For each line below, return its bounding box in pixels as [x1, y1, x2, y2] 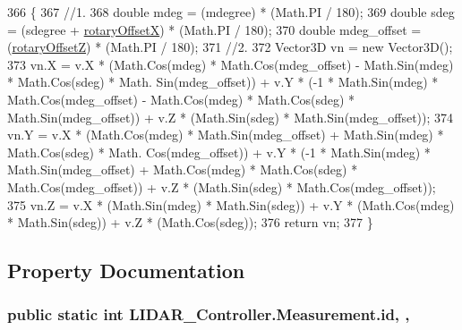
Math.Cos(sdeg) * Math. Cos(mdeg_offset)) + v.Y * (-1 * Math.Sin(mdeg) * [7, 142, 431, 161]
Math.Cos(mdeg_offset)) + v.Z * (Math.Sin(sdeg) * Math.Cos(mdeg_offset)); [7, 177, 436, 196]
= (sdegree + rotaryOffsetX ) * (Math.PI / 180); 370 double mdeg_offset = [7, 20, 422, 38]
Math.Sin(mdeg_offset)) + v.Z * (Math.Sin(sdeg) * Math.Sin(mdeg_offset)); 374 [7, 107, 454, 126]
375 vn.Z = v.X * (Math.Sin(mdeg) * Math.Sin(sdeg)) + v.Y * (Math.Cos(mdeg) [7, 195, 455, 214]
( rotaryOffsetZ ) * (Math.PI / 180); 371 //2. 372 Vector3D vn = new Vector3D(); [7, 38, 453, 56]
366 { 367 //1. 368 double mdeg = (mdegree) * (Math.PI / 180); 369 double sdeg [7, 3, 455, 21]
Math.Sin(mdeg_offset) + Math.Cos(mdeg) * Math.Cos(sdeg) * [7, 160, 358, 179]
